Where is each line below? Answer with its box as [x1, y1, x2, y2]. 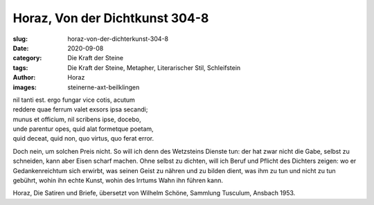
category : [12, 54, 42, 62]
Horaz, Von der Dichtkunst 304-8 [12, 10, 209, 26]
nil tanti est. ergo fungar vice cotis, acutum [12, 96, 135, 104]
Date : [12, 44, 29, 52]
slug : [12, 35, 28, 43]
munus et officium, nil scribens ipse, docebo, [12, 115, 141, 123]
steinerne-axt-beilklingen [67, 83, 140, 91]
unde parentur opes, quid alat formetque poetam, [12, 125, 154, 133]
